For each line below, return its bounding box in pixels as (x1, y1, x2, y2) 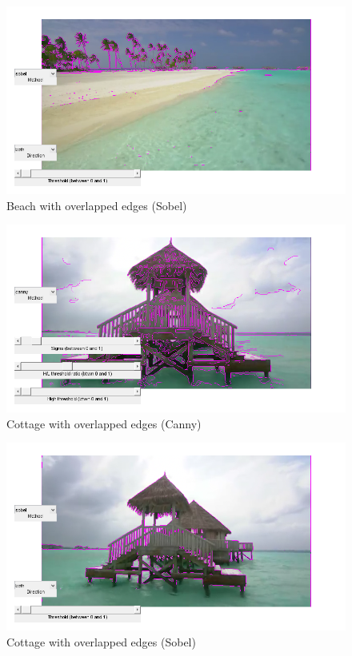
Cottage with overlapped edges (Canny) (6, 415, 202, 431)
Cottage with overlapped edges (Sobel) (6, 633, 196, 650)
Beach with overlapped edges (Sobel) (6, 197, 187, 213)
